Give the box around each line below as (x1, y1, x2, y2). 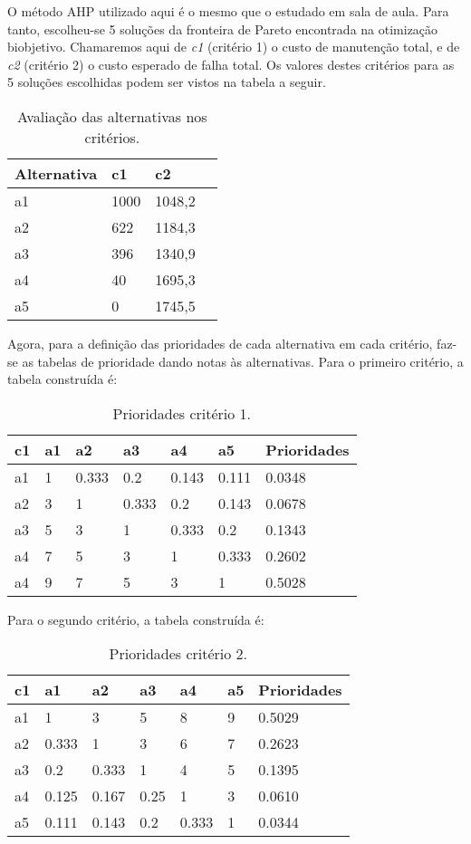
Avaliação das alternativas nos (17, 105, 207, 127)
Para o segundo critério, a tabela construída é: (7, 609, 264, 628)
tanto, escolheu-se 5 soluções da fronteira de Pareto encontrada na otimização (7, 19, 438, 38)
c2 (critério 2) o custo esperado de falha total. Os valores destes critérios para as (7, 54, 455, 73)
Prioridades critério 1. (112, 402, 252, 424)
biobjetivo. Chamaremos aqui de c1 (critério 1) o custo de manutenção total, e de (7, 37, 460, 56)
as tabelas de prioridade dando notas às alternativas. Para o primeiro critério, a (22, 351, 464, 370)
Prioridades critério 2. (109, 643, 248, 665)
